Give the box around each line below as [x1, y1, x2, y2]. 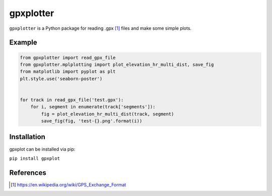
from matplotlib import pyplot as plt [20, 69, 116, 75]
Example [9, 38, 37, 47]
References [9, 168, 46, 177]
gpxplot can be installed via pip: [9, 146, 76, 152]
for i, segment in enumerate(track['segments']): [30, 104, 156, 110]
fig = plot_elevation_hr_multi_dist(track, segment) [41, 111, 174, 117]
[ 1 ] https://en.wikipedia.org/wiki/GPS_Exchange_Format [11, 181, 126, 187]
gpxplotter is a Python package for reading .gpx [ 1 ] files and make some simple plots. [9, 25, 191, 31]
